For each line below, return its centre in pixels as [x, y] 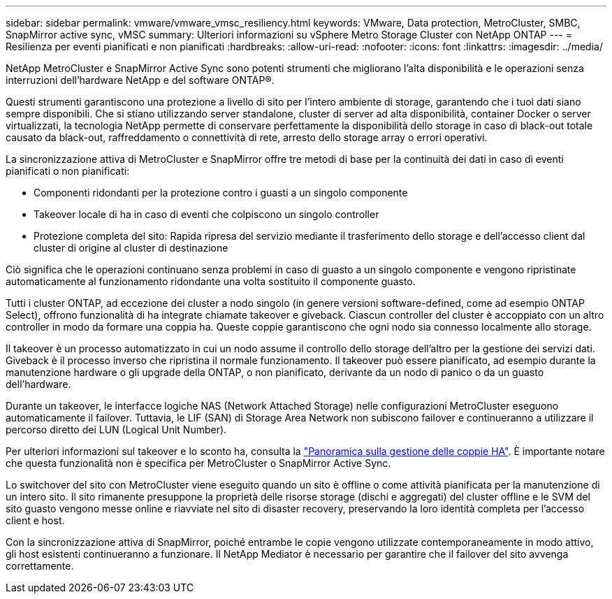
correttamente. [40, 566]
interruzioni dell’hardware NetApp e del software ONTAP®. [140, 80]
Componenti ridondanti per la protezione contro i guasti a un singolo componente [221, 193]
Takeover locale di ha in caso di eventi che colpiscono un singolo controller [206, 214]
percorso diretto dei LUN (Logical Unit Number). [116, 430]
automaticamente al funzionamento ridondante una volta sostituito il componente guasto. [211, 281]
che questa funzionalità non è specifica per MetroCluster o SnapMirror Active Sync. [198, 463]
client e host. [35, 520]
